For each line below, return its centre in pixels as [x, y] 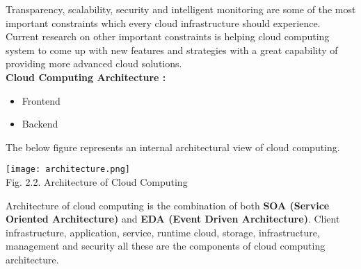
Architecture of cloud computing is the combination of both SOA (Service [168, 205]
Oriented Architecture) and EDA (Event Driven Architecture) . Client [173, 219]
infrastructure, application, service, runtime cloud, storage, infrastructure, [163, 232]
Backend [40, 124]
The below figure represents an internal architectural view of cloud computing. [173, 147]
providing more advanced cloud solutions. [94, 63]
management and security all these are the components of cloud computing [166, 246]
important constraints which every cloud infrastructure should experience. [163, 23]
